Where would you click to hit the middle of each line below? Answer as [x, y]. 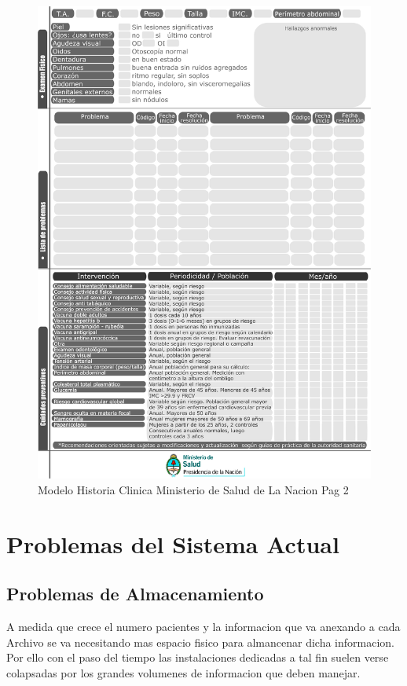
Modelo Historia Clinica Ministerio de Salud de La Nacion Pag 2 [193, 489]
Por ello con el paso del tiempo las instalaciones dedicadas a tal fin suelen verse [198, 657]
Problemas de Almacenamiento [135, 594]
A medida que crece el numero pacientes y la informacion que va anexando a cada [203, 627]
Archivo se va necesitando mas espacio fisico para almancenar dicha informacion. [201, 642]
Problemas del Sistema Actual [173, 543]
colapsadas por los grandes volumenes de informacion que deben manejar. [183, 672]
